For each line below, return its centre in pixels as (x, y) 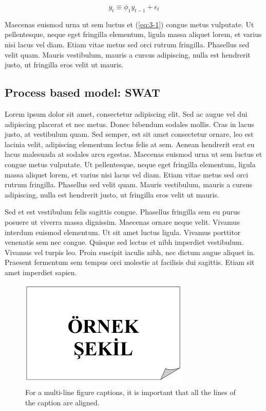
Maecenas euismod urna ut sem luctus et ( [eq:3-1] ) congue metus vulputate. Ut (129, 24)
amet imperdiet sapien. (41, 272)
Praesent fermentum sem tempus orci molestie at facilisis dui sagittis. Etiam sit (130, 262)
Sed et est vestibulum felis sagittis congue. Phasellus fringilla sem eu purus (122, 212)
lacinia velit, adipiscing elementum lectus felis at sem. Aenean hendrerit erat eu (130, 144)
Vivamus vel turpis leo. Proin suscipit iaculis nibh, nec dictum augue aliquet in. (130, 252)
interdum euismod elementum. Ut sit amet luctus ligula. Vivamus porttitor (123, 232)
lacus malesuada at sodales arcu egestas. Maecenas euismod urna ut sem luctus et (134, 154)
